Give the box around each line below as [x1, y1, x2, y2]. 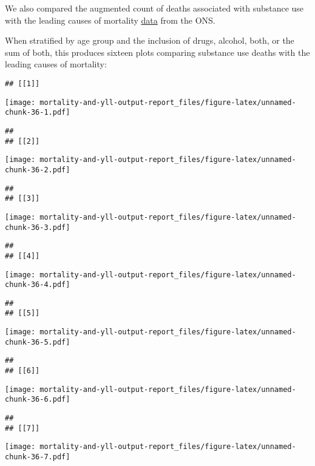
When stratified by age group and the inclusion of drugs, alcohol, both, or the [5, 34, 294, 47]
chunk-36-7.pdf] [5, 453, 70, 462]
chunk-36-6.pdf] [5, 395, 70, 404]
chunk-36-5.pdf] [5, 337, 70, 346]
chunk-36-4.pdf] [5, 280, 70, 289]
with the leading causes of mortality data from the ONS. [5, 13, 215, 26]
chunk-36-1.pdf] [5, 108, 70, 117]
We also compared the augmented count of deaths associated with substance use [5, 2, 304, 14]
